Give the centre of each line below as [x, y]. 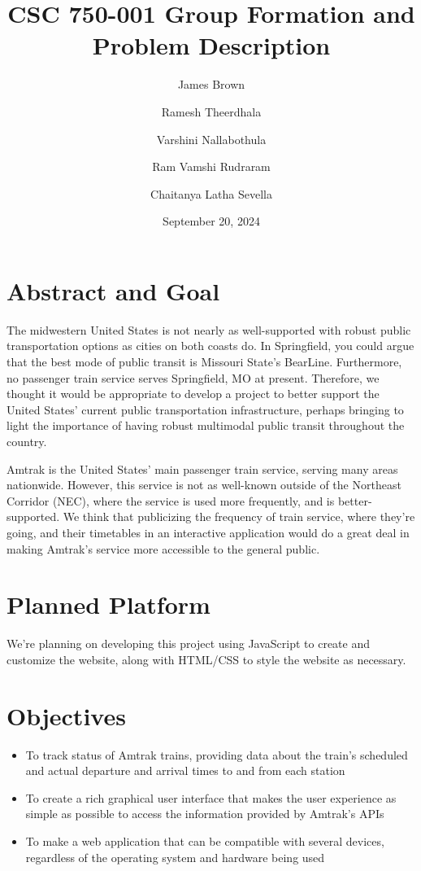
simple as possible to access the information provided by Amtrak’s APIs [205, 814]
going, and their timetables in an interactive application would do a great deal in [208, 532]
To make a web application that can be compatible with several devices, [205, 840]
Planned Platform [109, 604]
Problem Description [211, 45]
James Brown [211, 84]
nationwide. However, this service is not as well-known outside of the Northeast [204, 485]
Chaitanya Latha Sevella [211, 193]
